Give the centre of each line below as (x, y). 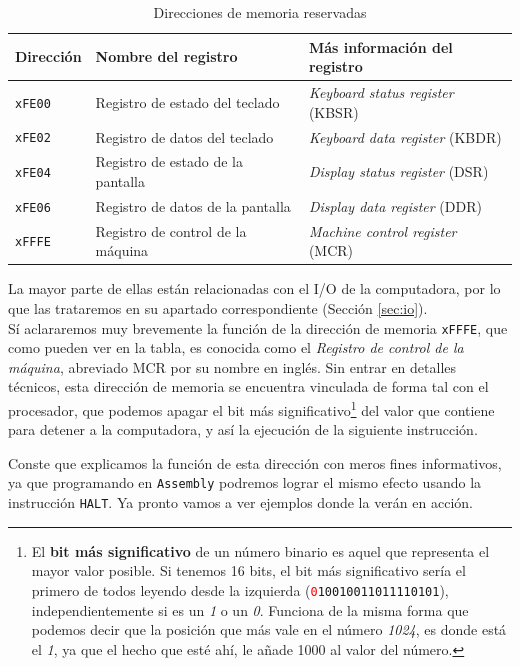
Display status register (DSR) (398, 171)
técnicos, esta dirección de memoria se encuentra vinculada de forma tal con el (248, 386)
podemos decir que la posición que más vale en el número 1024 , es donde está (269, 629)
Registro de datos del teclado (184, 136)
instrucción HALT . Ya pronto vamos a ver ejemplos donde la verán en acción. (240, 502)
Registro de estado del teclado (187, 101)
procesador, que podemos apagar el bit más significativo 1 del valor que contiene (251, 408)
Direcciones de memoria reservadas (260, 12)
